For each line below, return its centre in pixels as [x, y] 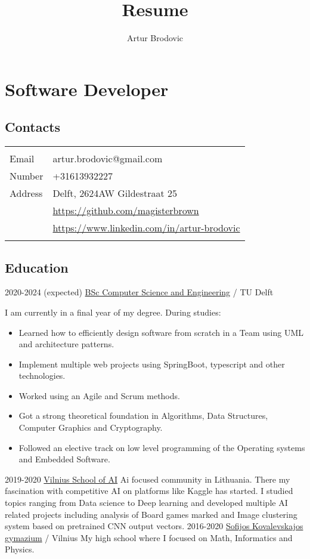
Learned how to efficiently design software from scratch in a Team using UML [161, 332]
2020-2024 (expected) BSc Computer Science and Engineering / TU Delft [139, 292]
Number [27, 176]
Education [37, 267]
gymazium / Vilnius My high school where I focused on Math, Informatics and [149, 537]
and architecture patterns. [66, 344]
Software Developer [87, 89]
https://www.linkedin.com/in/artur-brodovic [146, 228]
